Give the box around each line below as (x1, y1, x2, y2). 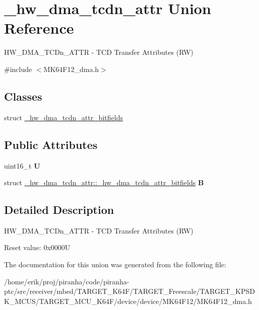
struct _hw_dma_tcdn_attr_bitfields (4, 112, 123, 122)
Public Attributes (4, 136, 98, 152)
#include (4, 63, 32, 74)
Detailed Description (4, 202, 114, 217)
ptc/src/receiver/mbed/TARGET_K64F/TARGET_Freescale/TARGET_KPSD (4, 286, 255, 296)
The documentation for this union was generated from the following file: (4, 259, 226, 270)
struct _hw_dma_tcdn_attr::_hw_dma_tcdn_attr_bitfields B (4, 177, 204, 188)
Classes (4, 88, 42, 104)
